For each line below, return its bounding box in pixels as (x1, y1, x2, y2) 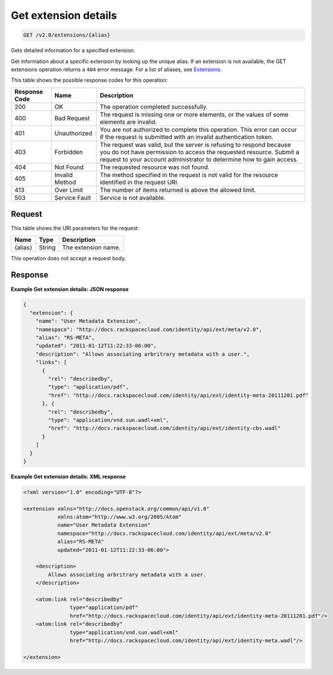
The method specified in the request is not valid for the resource (99, 171, 278, 179)
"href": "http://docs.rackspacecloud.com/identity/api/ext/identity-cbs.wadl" (48, 425, 281, 432)
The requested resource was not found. (99, 163, 210, 171)
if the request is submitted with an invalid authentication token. (99, 133, 274, 141)
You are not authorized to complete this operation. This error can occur (99, 125, 297, 134)
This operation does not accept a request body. (11, 254, 126, 262)
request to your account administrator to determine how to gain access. (99, 155, 298, 163)
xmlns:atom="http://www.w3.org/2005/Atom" (57, 514, 182, 521)
